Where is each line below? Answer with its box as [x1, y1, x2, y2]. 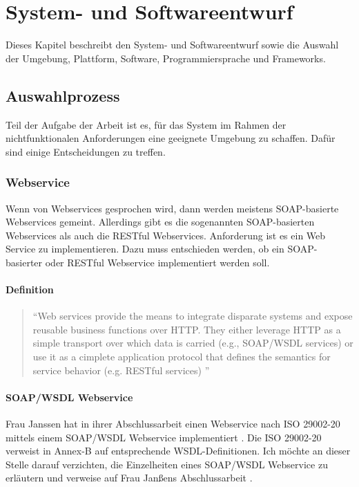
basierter [6, 255, 43, 269]
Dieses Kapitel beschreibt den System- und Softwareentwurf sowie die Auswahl [6, 37, 339, 52]
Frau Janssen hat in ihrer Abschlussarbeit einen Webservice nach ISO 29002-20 [6, 416, 340, 431]
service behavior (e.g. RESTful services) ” [32, 362, 210, 377]
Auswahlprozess [6, 84, 120, 106]
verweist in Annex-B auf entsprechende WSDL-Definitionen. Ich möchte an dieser [6, 443, 351, 458]
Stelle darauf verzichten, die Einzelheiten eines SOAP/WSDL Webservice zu [6, 457, 328, 471]
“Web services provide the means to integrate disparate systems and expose [32, 309, 353, 323]
